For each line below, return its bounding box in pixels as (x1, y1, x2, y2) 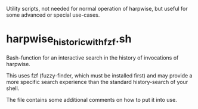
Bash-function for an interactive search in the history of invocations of (6, 54, 179, 61)
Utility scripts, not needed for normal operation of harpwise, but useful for (6, 5, 188, 12)
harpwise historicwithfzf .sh (6, 32, 132, 48)
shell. (6, 85, 20, 92)
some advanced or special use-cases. (6, 11, 100, 18)
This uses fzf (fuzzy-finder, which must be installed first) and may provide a (6, 71, 193, 79)
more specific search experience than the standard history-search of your (6, 78, 188, 85)
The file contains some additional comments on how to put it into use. (6, 96, 177, 103)
